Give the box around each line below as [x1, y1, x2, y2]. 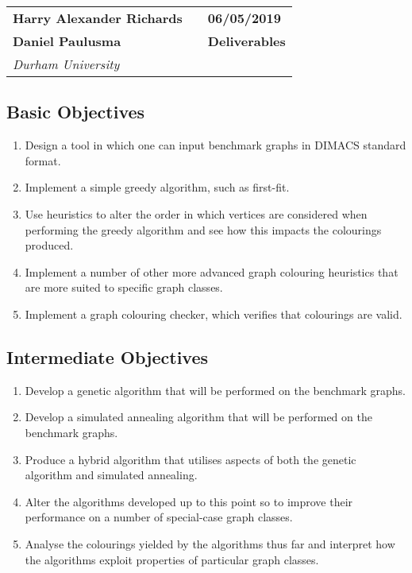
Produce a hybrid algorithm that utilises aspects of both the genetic [25, 451, 356, 467]
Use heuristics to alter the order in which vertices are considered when [25, 205, 368, 222]
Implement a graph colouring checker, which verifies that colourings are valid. [25, 305, 402, 322]
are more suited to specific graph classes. [25, 279, 223, 296]
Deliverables [207, 32, 286, 50]
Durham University [13, 55, 120, 73]
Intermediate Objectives [6, 344, 209, 369]
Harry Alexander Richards [13, 9, 183, 27]
